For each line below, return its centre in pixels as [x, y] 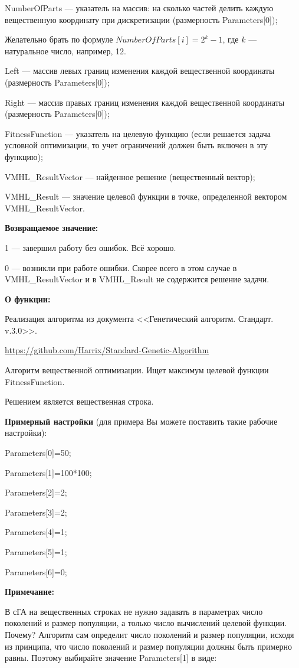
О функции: [28, 299]
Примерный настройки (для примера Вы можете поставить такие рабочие [141, 421]
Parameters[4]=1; [36, 532]
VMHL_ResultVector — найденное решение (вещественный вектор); [130, 176]
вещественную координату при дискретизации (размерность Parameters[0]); [141, 19]
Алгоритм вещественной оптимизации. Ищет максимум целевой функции [137, 370]
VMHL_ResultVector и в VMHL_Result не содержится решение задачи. [137, 279]
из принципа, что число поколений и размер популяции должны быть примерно [148, 646]
